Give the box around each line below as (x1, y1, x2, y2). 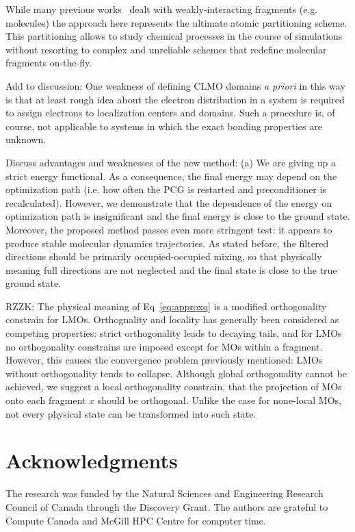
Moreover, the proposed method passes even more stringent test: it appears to (5, 222, 332, 236)
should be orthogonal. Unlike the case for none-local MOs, (97, 393, 341, 407)
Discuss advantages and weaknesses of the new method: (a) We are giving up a (5, 155, 336, 169)
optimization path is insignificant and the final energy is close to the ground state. (5, 209, 350, 223)
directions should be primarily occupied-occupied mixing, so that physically (5, 249, 322, 264)
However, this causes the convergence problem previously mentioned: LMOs (5, 353, 323, 367)
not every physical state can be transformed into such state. (5, 406, 257, 420)
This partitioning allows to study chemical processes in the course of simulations (5, 29, 343, 43)
